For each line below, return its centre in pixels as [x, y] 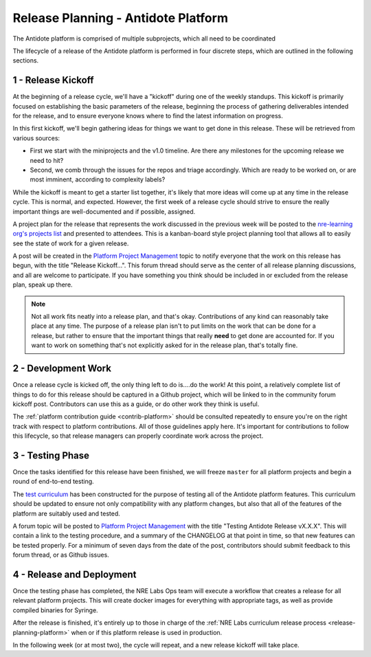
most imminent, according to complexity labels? [98, 179]
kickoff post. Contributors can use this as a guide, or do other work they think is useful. [136, 404]
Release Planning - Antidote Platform [120, 18]
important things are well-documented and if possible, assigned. [104, 211]
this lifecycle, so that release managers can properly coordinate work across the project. [138, 436]
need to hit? [47, 160]
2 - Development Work [62, 369]
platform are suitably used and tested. [66, 513]
